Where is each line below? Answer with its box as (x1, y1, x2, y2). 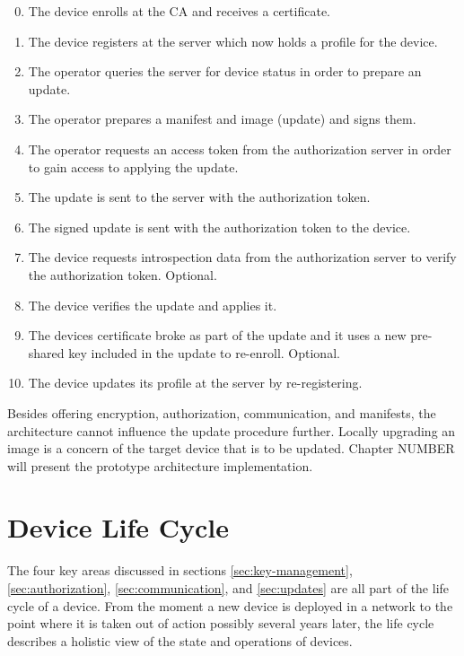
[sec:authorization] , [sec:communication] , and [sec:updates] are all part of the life (7, 579, 450, 597)
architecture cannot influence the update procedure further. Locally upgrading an (7, 421, 456, 440)
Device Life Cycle (7, 509, 230, 546)
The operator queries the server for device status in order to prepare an (28, 62, 422, 81)
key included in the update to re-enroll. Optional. (68, 343, 340, 362)
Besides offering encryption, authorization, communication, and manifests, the (7, 403, 436, 422)
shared (28, 343, 65, 362)
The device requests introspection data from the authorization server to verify (28, 248, 457, 267)
